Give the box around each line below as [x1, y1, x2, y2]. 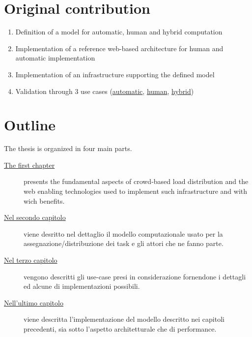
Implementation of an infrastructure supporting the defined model [15, 69, 215, 79]
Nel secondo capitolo [4, 212, 66, 222]
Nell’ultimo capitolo [4, 297, 63, 307]
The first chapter [4, 159, 55, 170]
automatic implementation [15, 53, 95, 63]
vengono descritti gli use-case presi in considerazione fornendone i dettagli [24, 271, 246, 281]
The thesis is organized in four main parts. [4, 143, 132, 153]
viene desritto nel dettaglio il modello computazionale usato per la [24, 228, 223, 239]
